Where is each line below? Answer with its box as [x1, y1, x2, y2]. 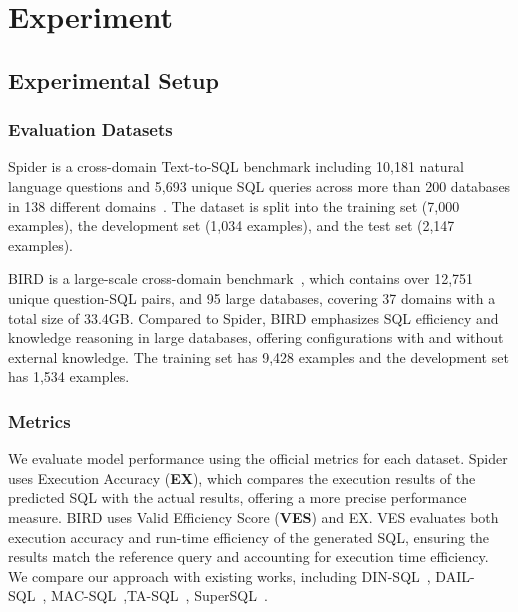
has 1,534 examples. [8, 366, 130, 387]
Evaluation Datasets [8, 117, 173, 142]
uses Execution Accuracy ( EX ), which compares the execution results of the [8, 467, 476, 488]
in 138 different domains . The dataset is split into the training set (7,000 [8, 195, 460, 216]
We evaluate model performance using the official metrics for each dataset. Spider [8, 448, 508, 469]
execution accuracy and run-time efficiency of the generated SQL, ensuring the [8, 526, 490, 547]
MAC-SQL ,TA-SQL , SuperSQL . [50, 585, 268, 606]
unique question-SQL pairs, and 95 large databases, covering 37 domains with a [8, 287, 496, 308]
